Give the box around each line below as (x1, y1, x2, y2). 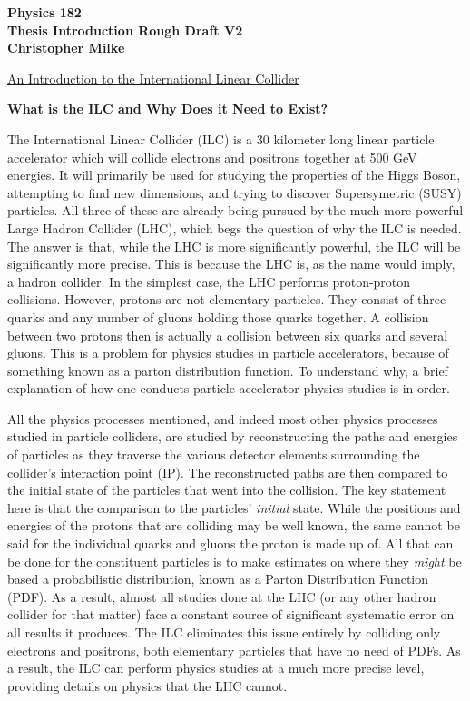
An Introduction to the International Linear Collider (7, 68, 299, 87)
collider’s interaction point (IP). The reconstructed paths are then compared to (7, 462, 448, 481)
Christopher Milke (7, 38, 125, 57)
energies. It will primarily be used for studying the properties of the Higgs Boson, (7, 165, 461, 184)
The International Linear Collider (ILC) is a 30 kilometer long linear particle (7, 129, 435, 148)
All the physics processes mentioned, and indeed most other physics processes (7, 409, 438, 428)
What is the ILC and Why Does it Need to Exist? (7, 99, 328, 118)
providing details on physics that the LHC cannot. (7, 676, 288, 695)
